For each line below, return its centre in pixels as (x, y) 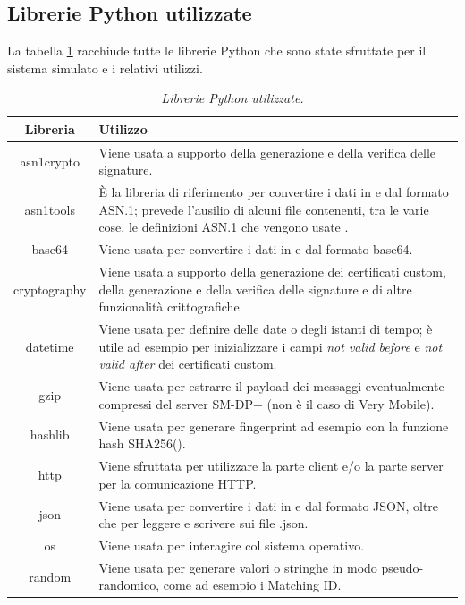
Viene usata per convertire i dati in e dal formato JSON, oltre (269, 505)
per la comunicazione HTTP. (178, 483)
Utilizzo (123, 128)
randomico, (129, 585)
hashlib (50, 435)
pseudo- (402, 567)
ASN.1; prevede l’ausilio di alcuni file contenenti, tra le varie (264, 209)
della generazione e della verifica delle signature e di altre (255, 289)
